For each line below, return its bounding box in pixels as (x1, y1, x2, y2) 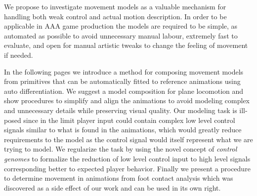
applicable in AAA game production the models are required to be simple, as (4, 21, 238, 31)
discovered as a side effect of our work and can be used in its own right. (4, 182, 221, 193)
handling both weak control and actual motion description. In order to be (4, 11, 227, 21)
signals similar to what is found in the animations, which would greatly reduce (4, 124, 242, 135)
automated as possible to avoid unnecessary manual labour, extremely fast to (4, 30, 238, 40)
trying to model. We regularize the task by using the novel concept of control (4, 144, 237, 154)
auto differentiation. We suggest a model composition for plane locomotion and (4, 85, 244, 96)
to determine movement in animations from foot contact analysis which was (4, 173, 233, 183)
